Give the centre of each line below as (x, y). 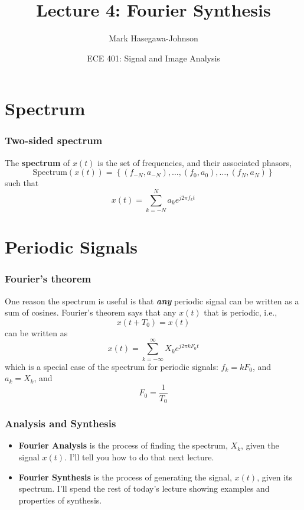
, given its (275, 477)
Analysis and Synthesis (61, 423)
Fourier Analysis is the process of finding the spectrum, (123, 445)
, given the (260, 445)
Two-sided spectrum (54, 140)
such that (22, 183)
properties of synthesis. (60, 500)
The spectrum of (37, 162)
